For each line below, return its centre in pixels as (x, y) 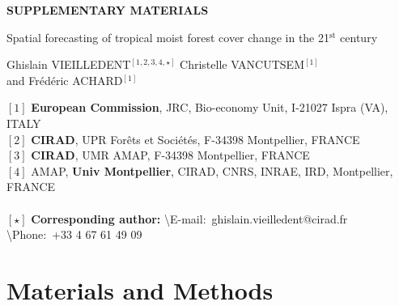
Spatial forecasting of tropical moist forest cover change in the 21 (168, 37)
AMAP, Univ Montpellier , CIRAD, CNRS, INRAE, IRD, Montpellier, (212, 170)
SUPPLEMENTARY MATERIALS (108, 10)
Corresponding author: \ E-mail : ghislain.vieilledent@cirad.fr (189, 218)
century (359, 37)
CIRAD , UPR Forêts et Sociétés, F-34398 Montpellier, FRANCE (195, 139)
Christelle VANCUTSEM (242, 64)
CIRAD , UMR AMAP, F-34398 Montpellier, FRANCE (170, 155)
